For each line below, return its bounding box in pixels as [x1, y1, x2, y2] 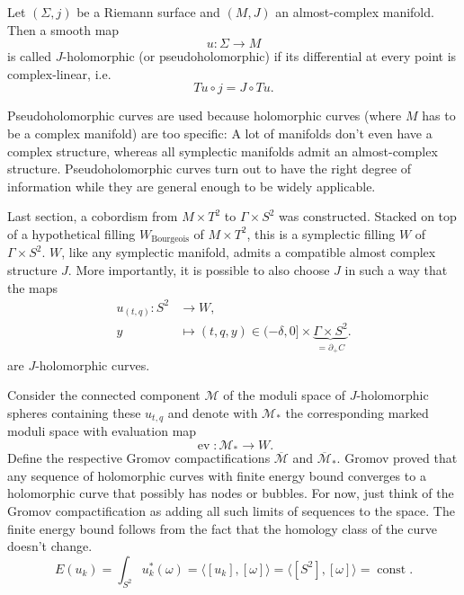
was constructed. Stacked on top [279, 207, 457, 226]
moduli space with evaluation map [7, 422, 197, 440]
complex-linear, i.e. [7, 64, 112, 83]
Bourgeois [151, 235, 190, 244]
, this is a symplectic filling [246, 224, 396, 243]
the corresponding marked [285, 403, 429, 422]
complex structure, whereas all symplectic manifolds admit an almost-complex [7, 141, 438, 160]
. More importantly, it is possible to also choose [67, 260, 330, 279]
